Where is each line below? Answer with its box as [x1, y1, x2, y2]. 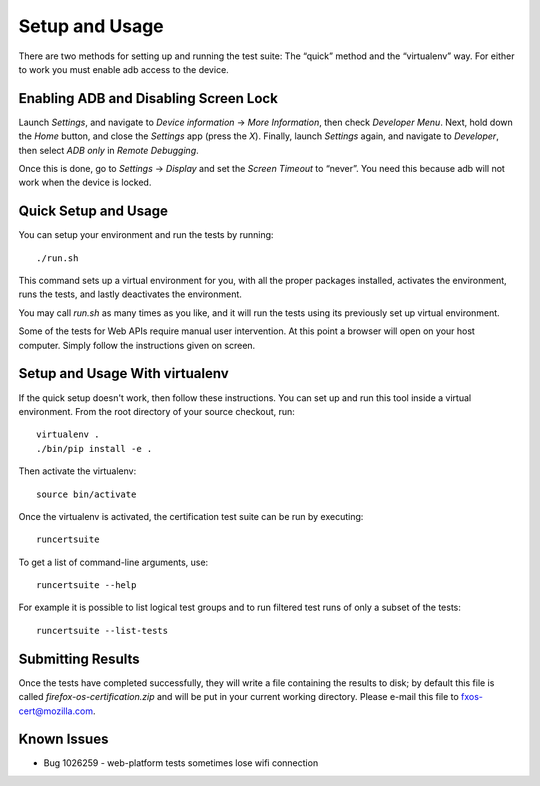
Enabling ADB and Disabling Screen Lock [18, 90, 279, 107]
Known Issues [18, 731, 109, 748]
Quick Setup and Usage [18, 203, 169, 220]
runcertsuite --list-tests [36, 625, 169, 636]
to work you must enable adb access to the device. [18, 63, 229, 75]
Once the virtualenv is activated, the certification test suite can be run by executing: [18, 510, 364, 522]
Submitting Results [18, 650, 140, 667]
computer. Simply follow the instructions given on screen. [18, 339, 256, 351]
